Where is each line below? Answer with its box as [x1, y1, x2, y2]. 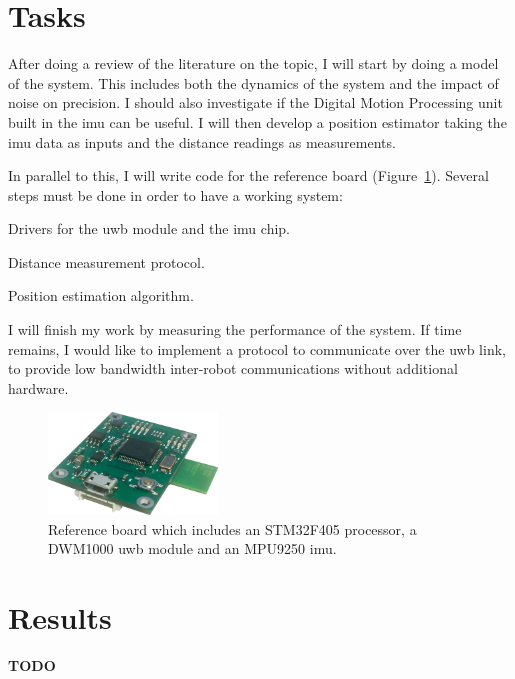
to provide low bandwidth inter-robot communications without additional [8, 358, 458, 379]
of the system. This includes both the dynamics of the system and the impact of [8, 72, 499, 93]
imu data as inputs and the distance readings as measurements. [8, 131, 396, 152]
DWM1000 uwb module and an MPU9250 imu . [48, 538, 337, 559]
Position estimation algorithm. [8, 285, 194, 306]
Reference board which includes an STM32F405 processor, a [48, 518, 417, 539]
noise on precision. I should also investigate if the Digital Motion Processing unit [8, 92, 503, 113]
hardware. [8, 377, 69, 398]
